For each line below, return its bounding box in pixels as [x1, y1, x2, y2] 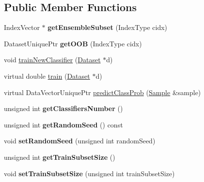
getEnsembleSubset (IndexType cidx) [47, 22, 168, 32]
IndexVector [4, 22, 40, 32]
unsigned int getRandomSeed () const [4, 119, 123, 129]
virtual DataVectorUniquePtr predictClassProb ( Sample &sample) [4, 87, 201, 97]
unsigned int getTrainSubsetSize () [4, 152, 115, 162]
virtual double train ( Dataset [4, 70, 90, 81]
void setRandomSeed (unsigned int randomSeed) [4, 136, 156, 146]
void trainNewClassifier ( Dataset [4, 55, 101, 65]
